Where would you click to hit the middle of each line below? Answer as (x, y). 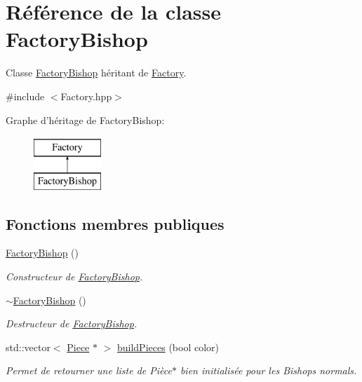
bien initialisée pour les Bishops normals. (268, 370)
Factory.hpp (86, 96)
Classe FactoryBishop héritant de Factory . (96, 73)
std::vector (28, 347)
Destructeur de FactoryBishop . (72, 323)
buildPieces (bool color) (168, 347)
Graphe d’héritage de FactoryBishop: (85, 120)
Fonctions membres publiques (115, 223)
